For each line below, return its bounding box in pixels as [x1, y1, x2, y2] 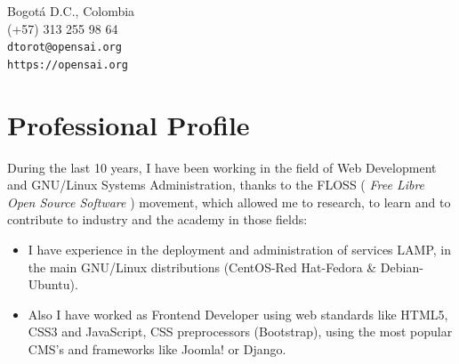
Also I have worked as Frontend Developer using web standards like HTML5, [28, 304, 448, 323]
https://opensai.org [7, 58, 129, 71]
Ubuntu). [28, 275, 78, 294]
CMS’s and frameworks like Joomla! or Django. [28, 339, 286, 358]
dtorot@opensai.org [7, 41, 122, 54]
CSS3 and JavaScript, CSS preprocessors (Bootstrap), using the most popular [28, 322, 453, 341]
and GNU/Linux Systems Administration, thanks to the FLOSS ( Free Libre [7, 175, 425, 194]
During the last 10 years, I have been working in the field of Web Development [7, 158, 437, 176]
